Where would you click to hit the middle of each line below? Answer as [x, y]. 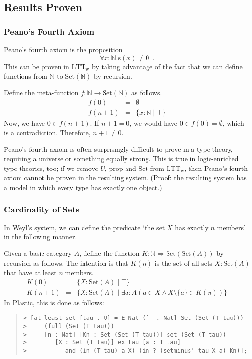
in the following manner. [41, 237]
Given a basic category [38, 253]
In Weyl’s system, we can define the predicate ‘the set [84, 227]
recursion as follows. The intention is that [66, 263]
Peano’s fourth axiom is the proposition [63, 49]
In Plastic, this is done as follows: [54, 302]
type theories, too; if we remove [51, 168]
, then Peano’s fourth [216, 168]
